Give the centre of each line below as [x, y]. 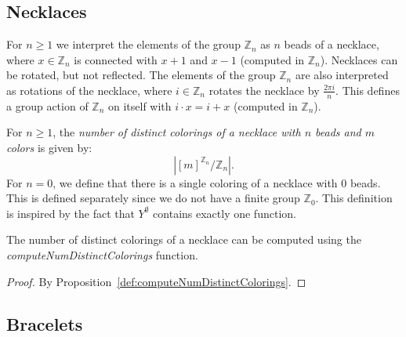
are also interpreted [342, 75]
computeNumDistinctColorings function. [102, 254]
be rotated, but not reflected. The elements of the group [141, 75]
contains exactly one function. [225, 213]
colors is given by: [49, 147]
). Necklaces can [359, 59]
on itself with [140, 105]
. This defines [368, 90]
